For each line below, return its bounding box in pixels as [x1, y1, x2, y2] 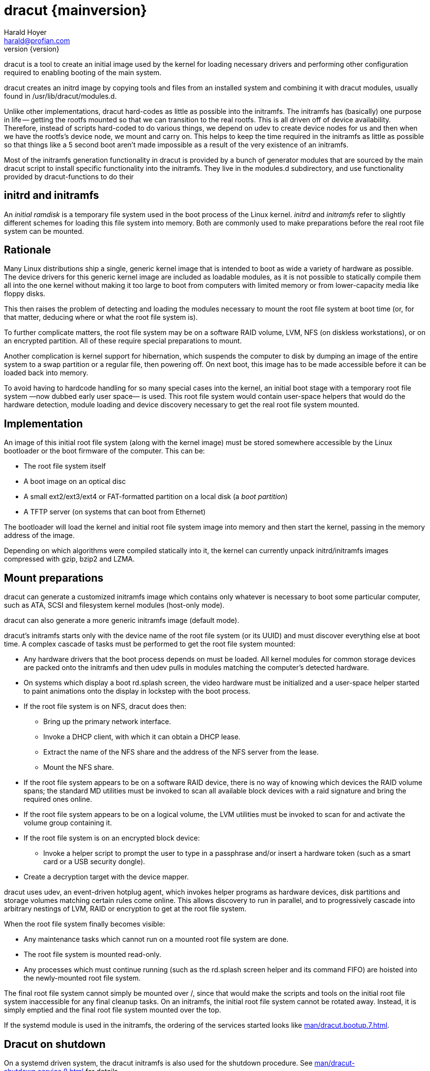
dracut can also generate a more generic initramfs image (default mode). [4, 616, 239, 625]
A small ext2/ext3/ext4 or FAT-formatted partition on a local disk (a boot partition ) [24, 492, 288, 501]
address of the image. [4, 531, 75, 540]
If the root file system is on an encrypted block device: [24, 834, 200, 843]
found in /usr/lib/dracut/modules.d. [4, 91, 117, 100]
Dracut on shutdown [4, 1038, 106, 1050]
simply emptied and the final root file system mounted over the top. [4, 1006, 221, 1015]
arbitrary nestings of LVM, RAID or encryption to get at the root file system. [4, 904, 247, 913]
